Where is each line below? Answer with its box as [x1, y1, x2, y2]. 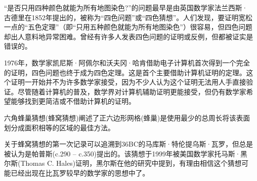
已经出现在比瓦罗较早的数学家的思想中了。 [10, 167, 149, 178]
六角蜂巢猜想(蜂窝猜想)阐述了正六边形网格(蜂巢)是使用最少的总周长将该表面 [4, 112, 250, 122]
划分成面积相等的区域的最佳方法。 [4, 122, 115, 132]
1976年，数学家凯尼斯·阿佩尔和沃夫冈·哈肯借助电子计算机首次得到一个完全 [4, 57, 250, 67]
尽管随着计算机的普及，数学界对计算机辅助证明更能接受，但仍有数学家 [17, 86, 246, 96]
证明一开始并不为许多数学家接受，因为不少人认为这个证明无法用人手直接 [10, 77, 246, 87]
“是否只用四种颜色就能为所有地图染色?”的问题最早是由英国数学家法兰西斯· [4, 2, 248, 12]
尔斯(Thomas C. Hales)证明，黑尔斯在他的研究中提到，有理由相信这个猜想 [4, 158, 242, 168]
